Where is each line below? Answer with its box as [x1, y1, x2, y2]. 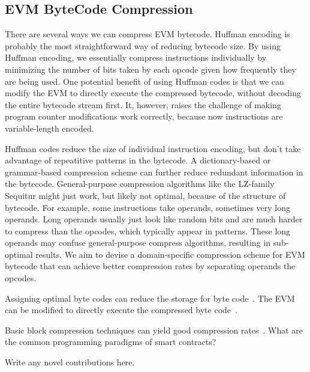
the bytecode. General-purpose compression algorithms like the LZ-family [5, 177, 275, 190]
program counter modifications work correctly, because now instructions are [5, 110, 283, 123]
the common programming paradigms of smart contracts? [5, 335, 216, 348]
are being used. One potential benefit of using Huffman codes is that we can [5, 75, 284, 87]
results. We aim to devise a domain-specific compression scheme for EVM [35, 248, 305, 260]
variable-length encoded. [5, 121, 94, 134]
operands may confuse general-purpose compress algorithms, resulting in [5, 236, 270, 249]
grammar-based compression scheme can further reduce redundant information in [5, 165, 303, 178]
